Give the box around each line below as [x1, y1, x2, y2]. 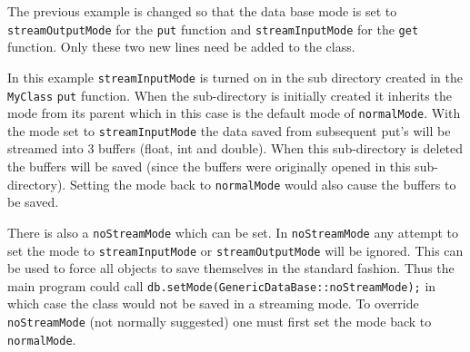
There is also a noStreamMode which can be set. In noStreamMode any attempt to [7, 222, 458, 241]
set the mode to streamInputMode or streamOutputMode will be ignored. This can [7, 240, 464, 259]
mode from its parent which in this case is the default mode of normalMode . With [7, 103, 461, 122]
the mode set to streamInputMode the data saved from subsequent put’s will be [7, 121, 451, 140]
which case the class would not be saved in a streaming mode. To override [7, 294, 419, 313]
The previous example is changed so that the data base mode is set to [7, 2, 397, 20]
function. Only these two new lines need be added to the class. [7, 37, 355, 56]
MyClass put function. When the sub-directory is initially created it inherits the [7, 85, 452, 104]
